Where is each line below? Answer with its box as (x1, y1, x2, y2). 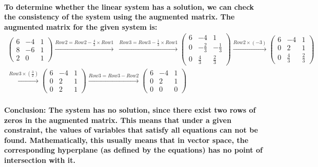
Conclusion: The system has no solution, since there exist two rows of (4, 105, 256, 115)
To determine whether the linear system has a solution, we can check (4, 1, 254, 12)
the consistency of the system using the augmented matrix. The (4, 11, 235, 22)
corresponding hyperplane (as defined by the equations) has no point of (4, 144, 263, 155)
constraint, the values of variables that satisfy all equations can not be (4, 124, 258, 135)
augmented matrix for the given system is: (4, 21, 157, 32)
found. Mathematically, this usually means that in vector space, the (4, 134, 249, 145)
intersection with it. (4, 155, 76, 165)
